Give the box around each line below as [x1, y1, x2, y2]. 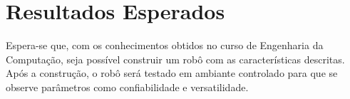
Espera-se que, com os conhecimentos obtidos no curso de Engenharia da [6, 38, 324, 53]
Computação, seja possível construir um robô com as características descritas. [6, 51, 345, 66]
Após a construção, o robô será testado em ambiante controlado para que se [6, 66, 338, 80]
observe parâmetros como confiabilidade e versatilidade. [6, 79, 249, 94]
